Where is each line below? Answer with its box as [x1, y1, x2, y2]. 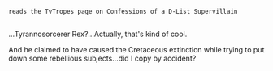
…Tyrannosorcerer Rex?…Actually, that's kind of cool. [8, 29, 188, 40]
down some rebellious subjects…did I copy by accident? [8, 53, 197, 64]
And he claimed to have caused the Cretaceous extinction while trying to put [8, 45, 265, 55]
